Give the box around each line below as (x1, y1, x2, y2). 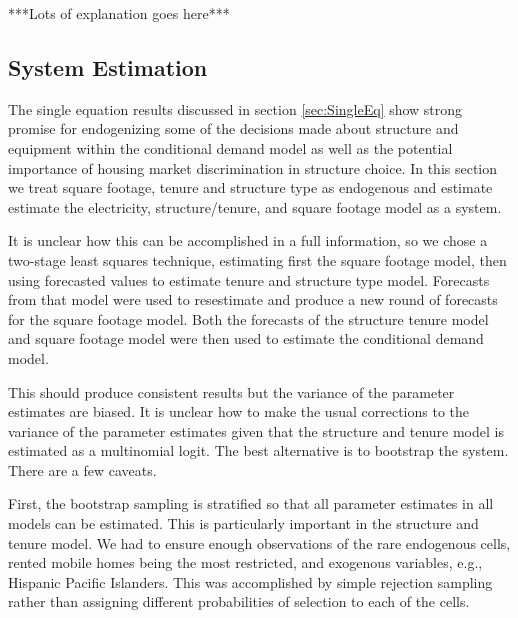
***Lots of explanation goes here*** (8, 3, 230, 23)
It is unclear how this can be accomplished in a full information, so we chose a (8, 230, 488, 251)
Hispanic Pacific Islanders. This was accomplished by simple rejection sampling (8, 571, 493, 592)
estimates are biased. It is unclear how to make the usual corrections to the (8, 401, 469, 422)
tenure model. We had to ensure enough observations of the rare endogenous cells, (8, 532, 511, 553)
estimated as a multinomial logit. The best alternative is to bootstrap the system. (8, 440, 509, 461)
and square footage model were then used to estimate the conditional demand (8, 328, 484, 349)
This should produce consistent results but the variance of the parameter (8, 381, 455, 402)
